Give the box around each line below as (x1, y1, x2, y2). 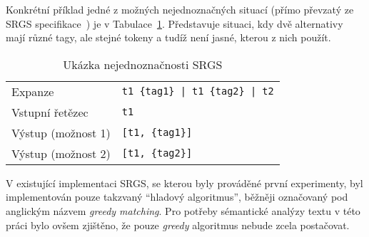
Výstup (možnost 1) (11, 124, 111, 141)
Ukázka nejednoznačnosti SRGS (63, 56, 223, 73)
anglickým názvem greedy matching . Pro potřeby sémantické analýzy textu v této (6, 203, 360, 218)
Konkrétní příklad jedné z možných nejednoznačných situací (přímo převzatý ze (6, 2, 354, 16)
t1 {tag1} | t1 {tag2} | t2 (121, 85, 274, 98)
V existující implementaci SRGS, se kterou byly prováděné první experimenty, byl (6, 175, 363, 190)
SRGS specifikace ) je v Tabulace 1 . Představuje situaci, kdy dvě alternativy (6, 16, 343, 31)
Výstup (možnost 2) (11, 144, 111, 162)
